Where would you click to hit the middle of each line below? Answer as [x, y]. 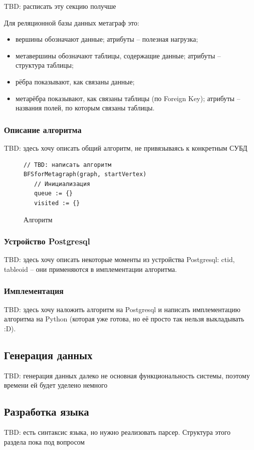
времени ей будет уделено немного [56, 385]
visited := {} [57, 203]
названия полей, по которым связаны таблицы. [85, 108]
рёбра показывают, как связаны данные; [75, 81]
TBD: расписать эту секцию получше [60, 6]
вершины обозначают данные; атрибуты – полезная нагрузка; [107, 39]
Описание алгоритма [43, 129]
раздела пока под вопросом [44, 441]
